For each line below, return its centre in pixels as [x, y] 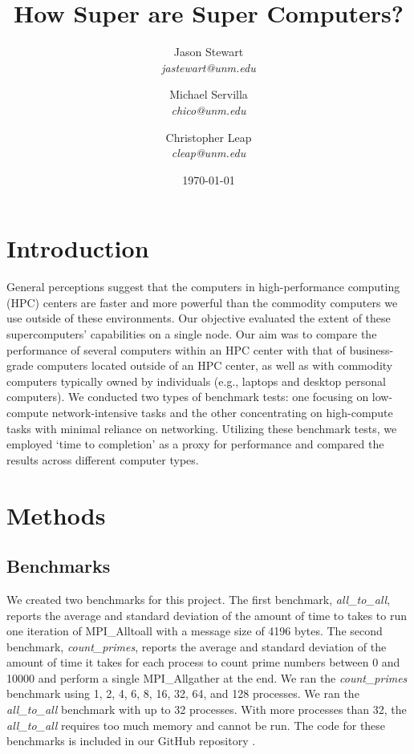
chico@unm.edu [209, 109]
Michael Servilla [209, 94]
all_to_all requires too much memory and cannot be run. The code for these [196, 725]
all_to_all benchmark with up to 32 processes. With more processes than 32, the [207, 709]
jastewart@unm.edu [209, 67]
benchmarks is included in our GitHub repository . [131, 741]
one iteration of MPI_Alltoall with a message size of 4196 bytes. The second [195, 631]
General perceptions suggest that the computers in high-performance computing [203, 287]
